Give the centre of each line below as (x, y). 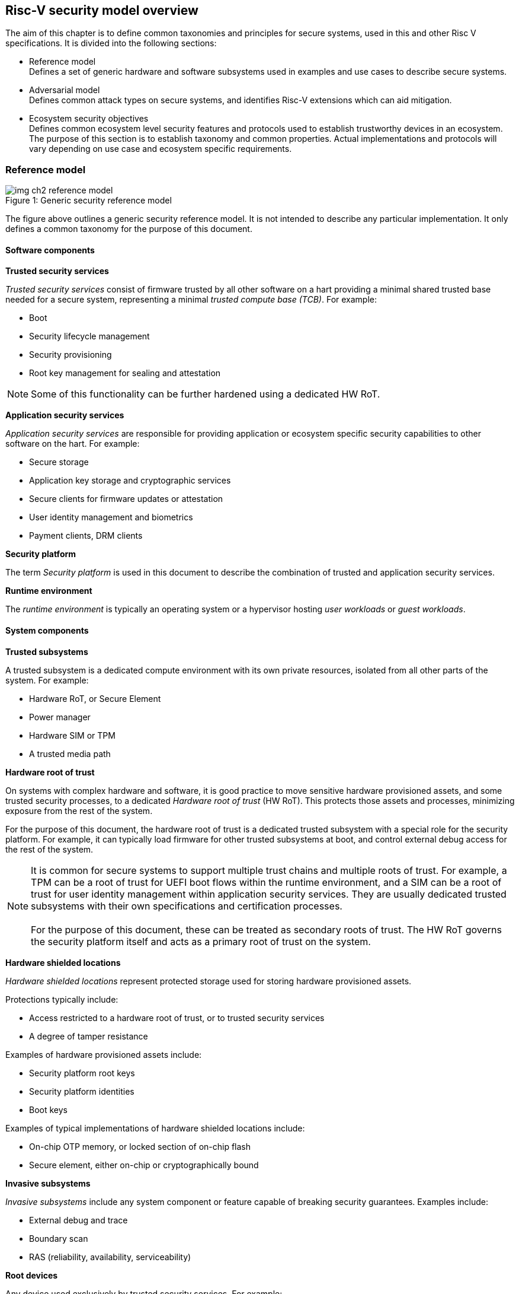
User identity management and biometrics (111, 517)
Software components (50, 250)
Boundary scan (59, 1238)
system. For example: (47, 680)
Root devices (32, 1275)
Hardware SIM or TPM (72, 735)
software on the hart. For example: (73, 444)
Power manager (60, 717)
